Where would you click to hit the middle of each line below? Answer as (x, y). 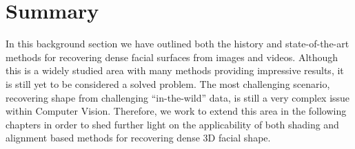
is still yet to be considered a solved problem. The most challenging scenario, (168, 83)
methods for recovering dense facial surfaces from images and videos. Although (172, 57)
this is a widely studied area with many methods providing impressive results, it (175, 70)
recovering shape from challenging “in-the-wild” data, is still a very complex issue (178, 97)
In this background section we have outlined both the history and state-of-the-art (177, 44)
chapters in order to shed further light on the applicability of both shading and (172, 124)
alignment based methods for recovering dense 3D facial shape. (138, 138)
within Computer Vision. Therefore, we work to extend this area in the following (176, 111)
